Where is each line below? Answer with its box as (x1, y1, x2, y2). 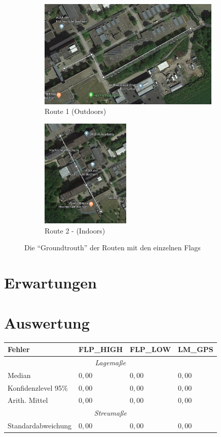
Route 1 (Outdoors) (45, 106, 106, 116)
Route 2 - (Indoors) (45, 225, 105, 236)
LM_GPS (178, 344, 213, 355)
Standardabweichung (8, 420, 72, 431)
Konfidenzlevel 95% (8, 382, 68, 393)
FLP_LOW (130, 344, 171, 355)
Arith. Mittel (8, 395, 48, 405)
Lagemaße (95, 357, 126, 367)
